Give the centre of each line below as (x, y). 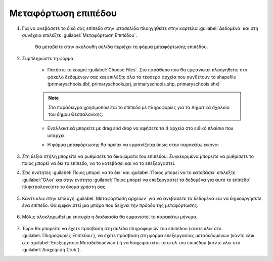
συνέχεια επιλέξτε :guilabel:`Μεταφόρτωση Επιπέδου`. (80, 35)
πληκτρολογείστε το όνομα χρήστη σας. (64, 187)
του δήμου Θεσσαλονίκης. (76, 114)
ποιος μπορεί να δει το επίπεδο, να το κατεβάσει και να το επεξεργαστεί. (99, 163)
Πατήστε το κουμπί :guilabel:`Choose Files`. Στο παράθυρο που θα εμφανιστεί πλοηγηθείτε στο (147, 70)
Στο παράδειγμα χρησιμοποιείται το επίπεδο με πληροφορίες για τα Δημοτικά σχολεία (139, 107)
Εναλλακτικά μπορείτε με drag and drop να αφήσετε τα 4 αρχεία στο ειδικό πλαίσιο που (140, 128)
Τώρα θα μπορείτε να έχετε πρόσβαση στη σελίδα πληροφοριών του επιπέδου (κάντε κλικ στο (122, 228)
